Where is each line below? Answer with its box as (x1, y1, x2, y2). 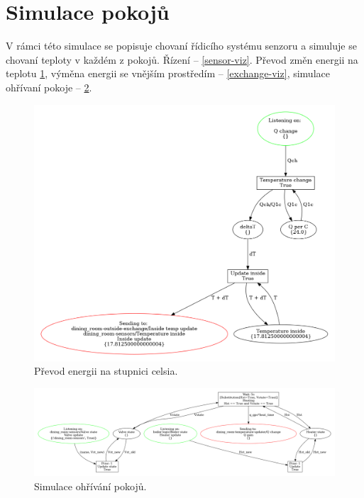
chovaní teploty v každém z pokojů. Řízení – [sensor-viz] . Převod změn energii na (6, 52, 358, 67)
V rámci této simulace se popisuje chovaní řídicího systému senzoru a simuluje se (6, 38, 357, 53)
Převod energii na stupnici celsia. (34, 363, 178, 378)
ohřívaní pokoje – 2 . (6, 79, 92, 94)
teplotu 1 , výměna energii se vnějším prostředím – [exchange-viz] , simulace (6, 66, 330, 81)
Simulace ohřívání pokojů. (34, 478, 147, 493)
